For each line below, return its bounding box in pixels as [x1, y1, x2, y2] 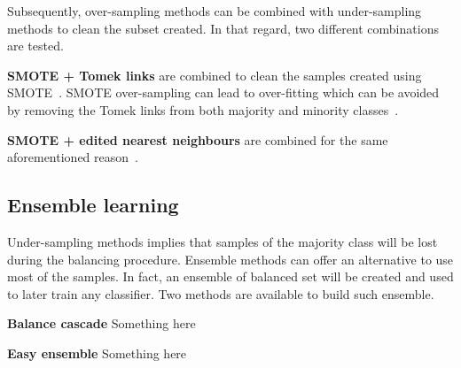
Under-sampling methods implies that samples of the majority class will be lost [7, 232, 438, 250]
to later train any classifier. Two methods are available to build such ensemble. [7, 284, 434, 303]
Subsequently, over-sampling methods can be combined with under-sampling [7, 2, 422, 19]
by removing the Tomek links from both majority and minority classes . [7, 100, 399, 119]
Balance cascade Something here [7, 314, 196, 333]
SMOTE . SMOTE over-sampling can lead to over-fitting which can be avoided [7, 83, 440, 102]
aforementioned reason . [7, 148, 138, 166]
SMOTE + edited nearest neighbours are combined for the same [7, 130, 388, 149]
